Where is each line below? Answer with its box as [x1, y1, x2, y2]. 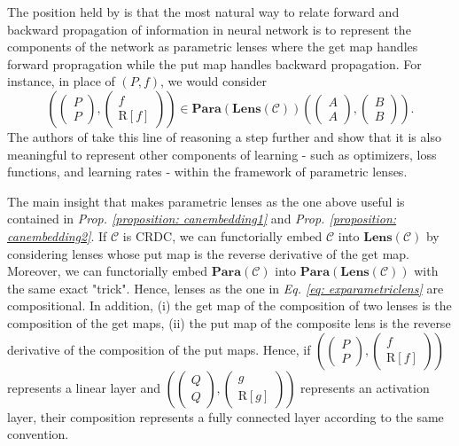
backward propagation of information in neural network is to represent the [7, 20, 411, 38]
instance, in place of [7, 72, 115, 90]
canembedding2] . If [7, 226, 107, 245]
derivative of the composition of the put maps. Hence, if [7, 340, 311, 358]
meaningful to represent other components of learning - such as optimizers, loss [7, 145, 437, 163]
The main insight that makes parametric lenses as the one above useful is [7, 192, 405, 210]
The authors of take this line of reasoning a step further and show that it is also [7, 127, 441, 145]
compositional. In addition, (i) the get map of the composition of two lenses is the [7, 296, 452, 315]
